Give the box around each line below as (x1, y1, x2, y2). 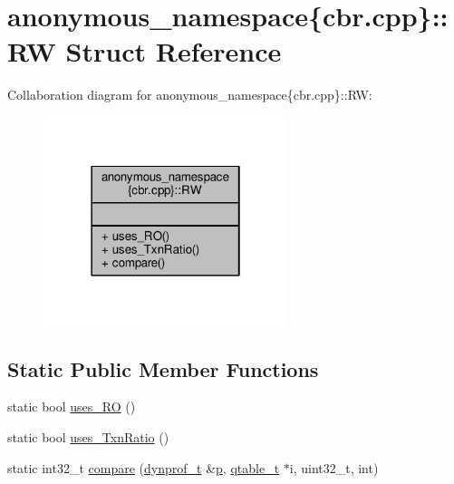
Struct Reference (65, 33, 282, 70)
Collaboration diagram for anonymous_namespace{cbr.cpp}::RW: (7, 85, 372, 104)
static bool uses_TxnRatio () (7, 427, 169, 446)
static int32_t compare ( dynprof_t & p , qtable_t (7, 458, 280, 477)
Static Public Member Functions (7, 354, 319, 382)
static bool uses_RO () (7, 397, 136, 416)
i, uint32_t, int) (289, 458, 379, 477)
